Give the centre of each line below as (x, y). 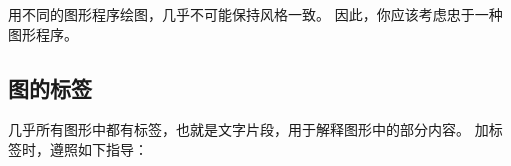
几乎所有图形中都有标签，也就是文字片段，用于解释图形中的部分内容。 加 (248, 129)
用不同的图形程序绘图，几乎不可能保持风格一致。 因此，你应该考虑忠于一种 (255, 14)
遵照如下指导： (98, 148)
